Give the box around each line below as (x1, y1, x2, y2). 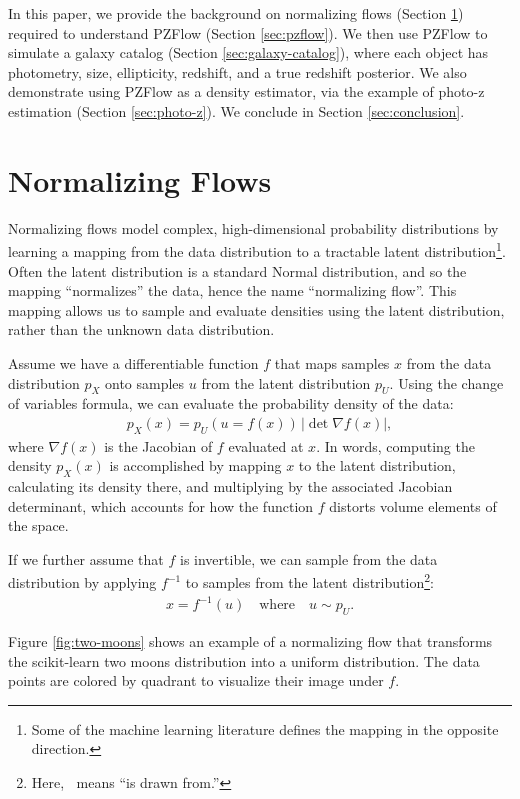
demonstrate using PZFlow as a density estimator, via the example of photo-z (8, 81, 485, 102)
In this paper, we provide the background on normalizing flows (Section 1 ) (8, 3, 464, 23)
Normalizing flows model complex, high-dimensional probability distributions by (8, 217, 499, 238)
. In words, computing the (316, 435, 475, 456)
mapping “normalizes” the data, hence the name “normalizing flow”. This (8, 280, 457, 301)
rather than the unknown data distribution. (8, 319, 275, 340)
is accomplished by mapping (109, 455, 282, 476)
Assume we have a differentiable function (8, 352, 259, 373)
